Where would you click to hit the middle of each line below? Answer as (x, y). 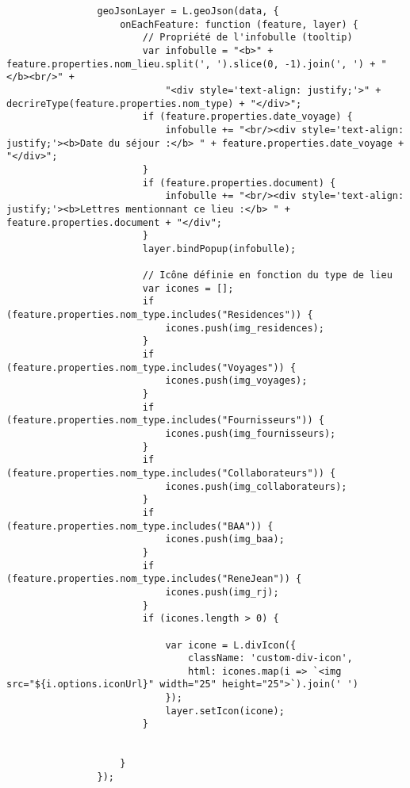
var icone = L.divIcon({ (231, 645)
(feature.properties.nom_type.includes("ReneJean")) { (154, 579)
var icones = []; (188, 288)
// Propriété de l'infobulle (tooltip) (247, 38)
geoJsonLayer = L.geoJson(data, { (188, 11)
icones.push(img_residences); (245, 328)
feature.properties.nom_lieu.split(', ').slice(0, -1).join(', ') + (191, 64)
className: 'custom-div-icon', (270, 658)
